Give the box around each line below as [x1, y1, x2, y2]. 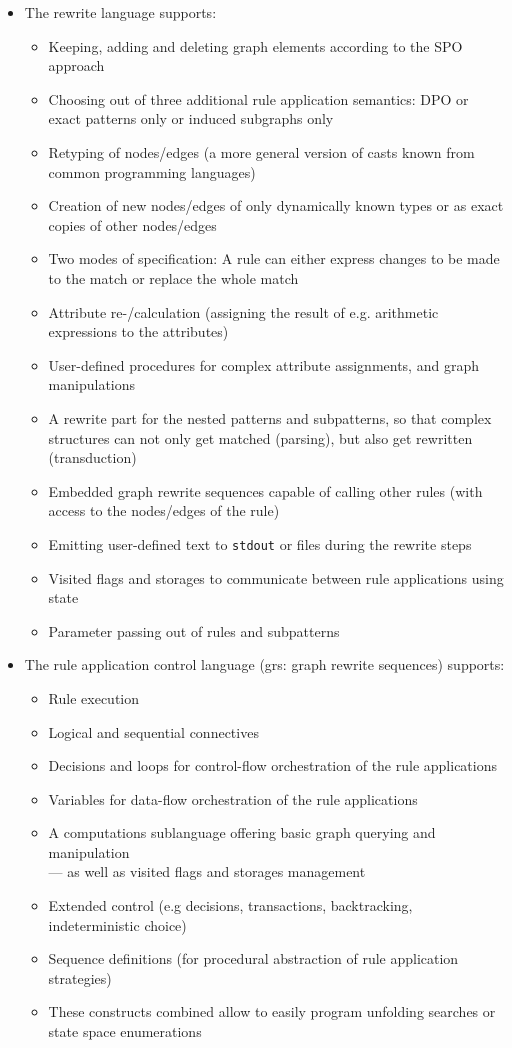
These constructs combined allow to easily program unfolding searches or [48, 1001, 496, 1022]
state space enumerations [48, 1021, 202, 1042]
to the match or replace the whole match [48, 267, 299, 288]
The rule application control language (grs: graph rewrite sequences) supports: [24, 654, 505, 675]
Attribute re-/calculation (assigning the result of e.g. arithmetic [48, 301, 439, 322]
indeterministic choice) [48, 914, 187, 935]
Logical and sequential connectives [48, 721, 259, 742]
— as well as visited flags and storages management [48, 861, 366, 882]
